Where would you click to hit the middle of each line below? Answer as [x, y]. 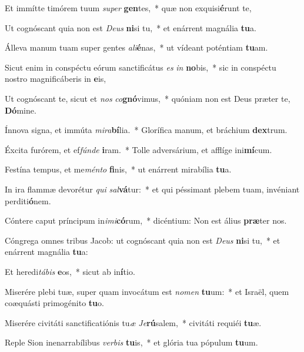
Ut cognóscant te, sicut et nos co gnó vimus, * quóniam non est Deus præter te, [148, 98]
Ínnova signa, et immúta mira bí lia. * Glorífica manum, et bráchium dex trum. [146, 130]
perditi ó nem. [28, 200]
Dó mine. [21, 110]
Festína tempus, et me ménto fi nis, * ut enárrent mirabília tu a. [118, 169]
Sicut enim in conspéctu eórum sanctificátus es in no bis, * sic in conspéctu [141, 67]
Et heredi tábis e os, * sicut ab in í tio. [70, 271]
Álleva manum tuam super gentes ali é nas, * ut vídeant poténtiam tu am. [136, 47]
